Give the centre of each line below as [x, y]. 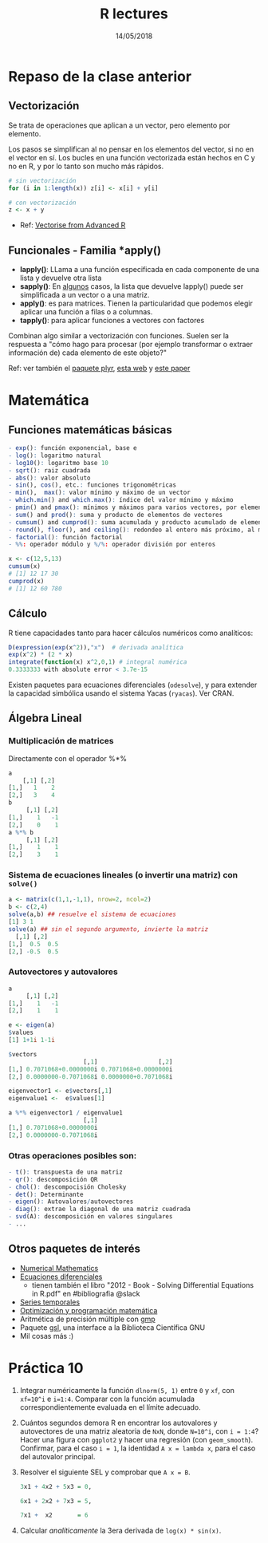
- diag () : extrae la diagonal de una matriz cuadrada [100, 1210]
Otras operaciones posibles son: [73, 1155]
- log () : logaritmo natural [55, 456]
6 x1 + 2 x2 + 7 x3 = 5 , [56, 1501]
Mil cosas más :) [47, 1336]
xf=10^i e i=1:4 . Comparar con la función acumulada [107, 1399]
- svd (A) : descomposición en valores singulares [91, 1217]
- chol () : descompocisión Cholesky [67, 1187]
